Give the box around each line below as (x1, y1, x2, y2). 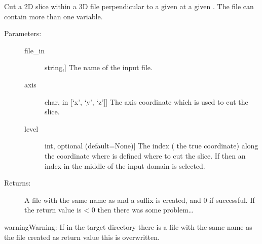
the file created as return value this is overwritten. (4, 231, 160, 242)
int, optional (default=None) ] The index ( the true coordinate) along (45, 140, 258, 151)
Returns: (4, 177, 31, 188)
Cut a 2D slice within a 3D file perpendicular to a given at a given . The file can (4, 1, 254, 11)
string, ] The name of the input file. (45, 62, 153, 73)
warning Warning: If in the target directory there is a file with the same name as (4, 221, 252, 232)
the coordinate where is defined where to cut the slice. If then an (45, 150, 246, 161)
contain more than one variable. (4, 11, 103, 21)
